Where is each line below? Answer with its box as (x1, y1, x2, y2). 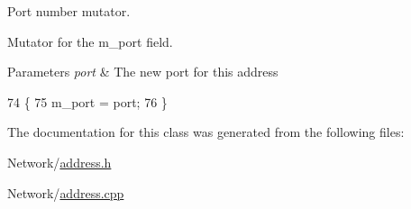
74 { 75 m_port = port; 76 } (7, 92, 168, 111)
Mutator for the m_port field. (7, 32, 173, 50)
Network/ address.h (7, 152, 112, 171)
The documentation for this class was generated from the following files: (7, 123, 405, 141)
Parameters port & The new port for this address (7, 62, 279, 81)
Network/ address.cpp (7, 183, 124, 202)
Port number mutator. (7, 2, 131, 20)
